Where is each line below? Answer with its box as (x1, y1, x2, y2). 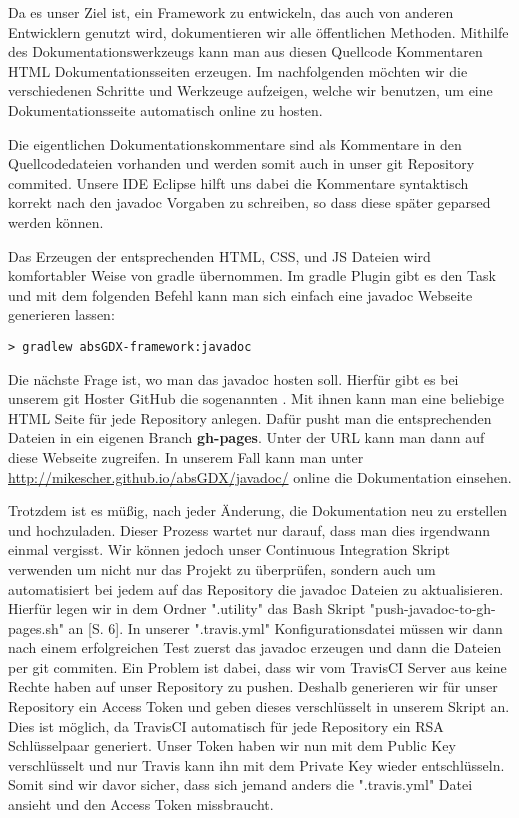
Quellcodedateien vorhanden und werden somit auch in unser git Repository (8, 153, 475, 174)
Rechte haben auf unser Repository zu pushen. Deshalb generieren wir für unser (8, 676, 498, 697)
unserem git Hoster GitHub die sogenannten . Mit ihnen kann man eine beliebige (8, 388, 504, 409)
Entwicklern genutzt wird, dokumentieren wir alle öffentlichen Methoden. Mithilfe (8, 21, 509, 42)
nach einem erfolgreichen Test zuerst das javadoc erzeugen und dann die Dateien (8, 637, 502, 658)
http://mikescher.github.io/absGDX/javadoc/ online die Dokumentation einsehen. (8, 466, 512, 487)
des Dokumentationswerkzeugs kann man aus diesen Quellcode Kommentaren (8, 41, 483, 62)
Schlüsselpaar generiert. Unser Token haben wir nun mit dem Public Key (8, 735, 456, 756)
